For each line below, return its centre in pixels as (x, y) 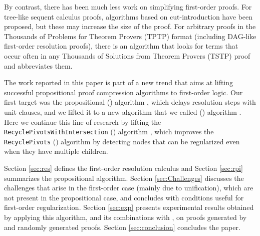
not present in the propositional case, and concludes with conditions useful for (124, 197)
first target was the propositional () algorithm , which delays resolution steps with (130, 102)
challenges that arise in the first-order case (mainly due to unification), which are (129, 188)
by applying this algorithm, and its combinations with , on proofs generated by (125, 217)
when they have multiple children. (56, 151)
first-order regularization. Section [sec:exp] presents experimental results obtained (129, 207)
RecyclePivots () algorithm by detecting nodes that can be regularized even (122, 141)
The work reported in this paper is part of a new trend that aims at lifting (119, 82)
